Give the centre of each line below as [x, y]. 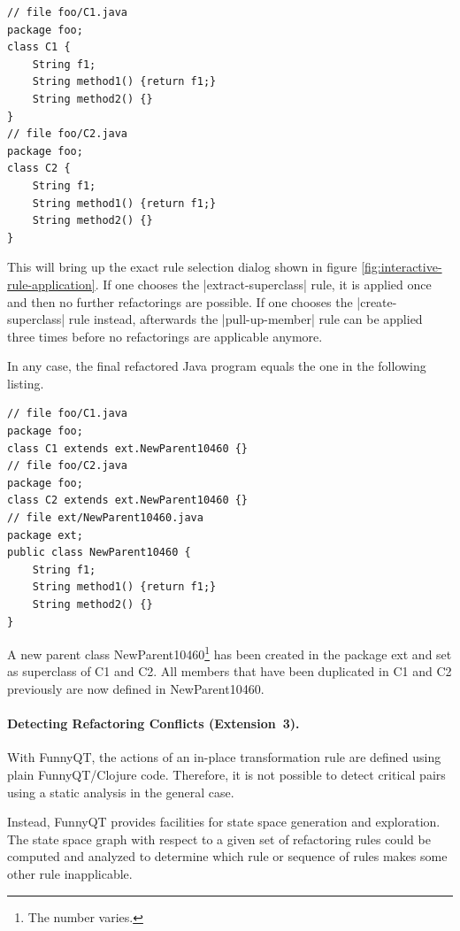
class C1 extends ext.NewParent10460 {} [128, 448]
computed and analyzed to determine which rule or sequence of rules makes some [227, 856]
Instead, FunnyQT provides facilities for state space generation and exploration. [224, 822]
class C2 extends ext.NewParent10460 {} [128, 500]
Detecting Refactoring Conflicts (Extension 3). [153, 723]
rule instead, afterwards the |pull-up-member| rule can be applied [245, 319]
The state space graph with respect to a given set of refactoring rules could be [219, 839]
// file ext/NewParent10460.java [105, 518]
